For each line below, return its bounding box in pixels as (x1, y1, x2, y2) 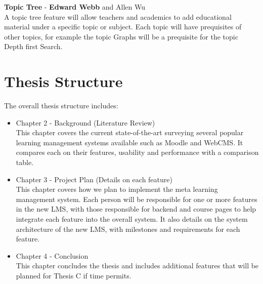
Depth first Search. (4, 41, 63, 52)
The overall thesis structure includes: (4, 100, 118, 111)
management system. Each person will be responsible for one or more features (16, 193, 257, 204)
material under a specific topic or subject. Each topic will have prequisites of (4, 21, 242, 32)
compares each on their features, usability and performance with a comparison (16, 147, 259, 157)
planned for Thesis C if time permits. (16, 270, 131, 280)
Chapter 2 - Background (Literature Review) (16, 117, 155, 128)
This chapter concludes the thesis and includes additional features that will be (16, 260, 259, 271)
